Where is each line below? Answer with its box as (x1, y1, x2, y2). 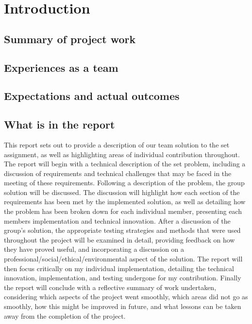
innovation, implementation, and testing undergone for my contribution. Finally (4, 273, 241, 283)
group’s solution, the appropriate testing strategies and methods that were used (4, 225, 241, 235)
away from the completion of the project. (4, 310, 126, 321)
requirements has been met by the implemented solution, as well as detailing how (4, 196, 246, 207)
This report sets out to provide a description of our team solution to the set (4, 139, 230, 149)
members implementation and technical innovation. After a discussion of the (4, 215, 231, 226)
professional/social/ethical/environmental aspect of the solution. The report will (4, 254, 243, 264)
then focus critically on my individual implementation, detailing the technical (4, 263, 234, 273)
